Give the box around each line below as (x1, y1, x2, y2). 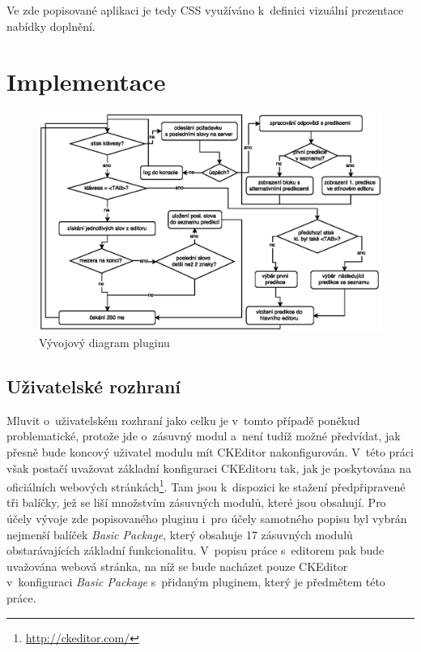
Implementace (6, 65, 166, 98)
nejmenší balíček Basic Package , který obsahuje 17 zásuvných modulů (6, 525, 353, 543)
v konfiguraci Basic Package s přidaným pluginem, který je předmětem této (6, 573, 385, 590)
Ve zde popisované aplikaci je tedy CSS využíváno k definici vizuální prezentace (6, 2, 404, 18)
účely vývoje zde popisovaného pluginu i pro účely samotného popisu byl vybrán (6, 510, 407, 527)
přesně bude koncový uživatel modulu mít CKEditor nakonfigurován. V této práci (6, 444, 414, 461)
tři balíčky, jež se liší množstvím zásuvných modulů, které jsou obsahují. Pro (6, 494, 386, 511)
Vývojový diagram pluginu (39, 334, 170, 351)
